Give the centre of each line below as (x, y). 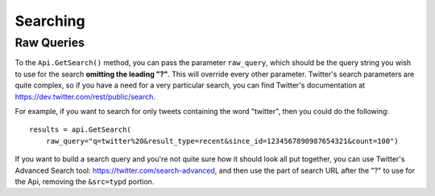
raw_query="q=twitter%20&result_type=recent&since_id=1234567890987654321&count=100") (222, 141)
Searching (50, 21)
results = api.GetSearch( (81, 130)
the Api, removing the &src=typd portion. (85, 182)
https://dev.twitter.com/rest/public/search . (85, 96)
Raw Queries (50, 43)
